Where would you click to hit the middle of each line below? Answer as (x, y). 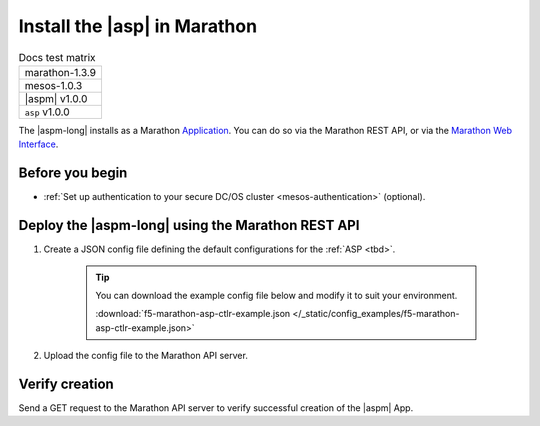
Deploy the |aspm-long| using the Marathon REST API (189, 225)
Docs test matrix (57, 57)
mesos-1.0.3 (53, 85)
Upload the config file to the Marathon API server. (146, 356)
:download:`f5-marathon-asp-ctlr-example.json (193, 314)
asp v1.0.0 (47, 112)
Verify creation (66, 383)
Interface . (38, 144)
